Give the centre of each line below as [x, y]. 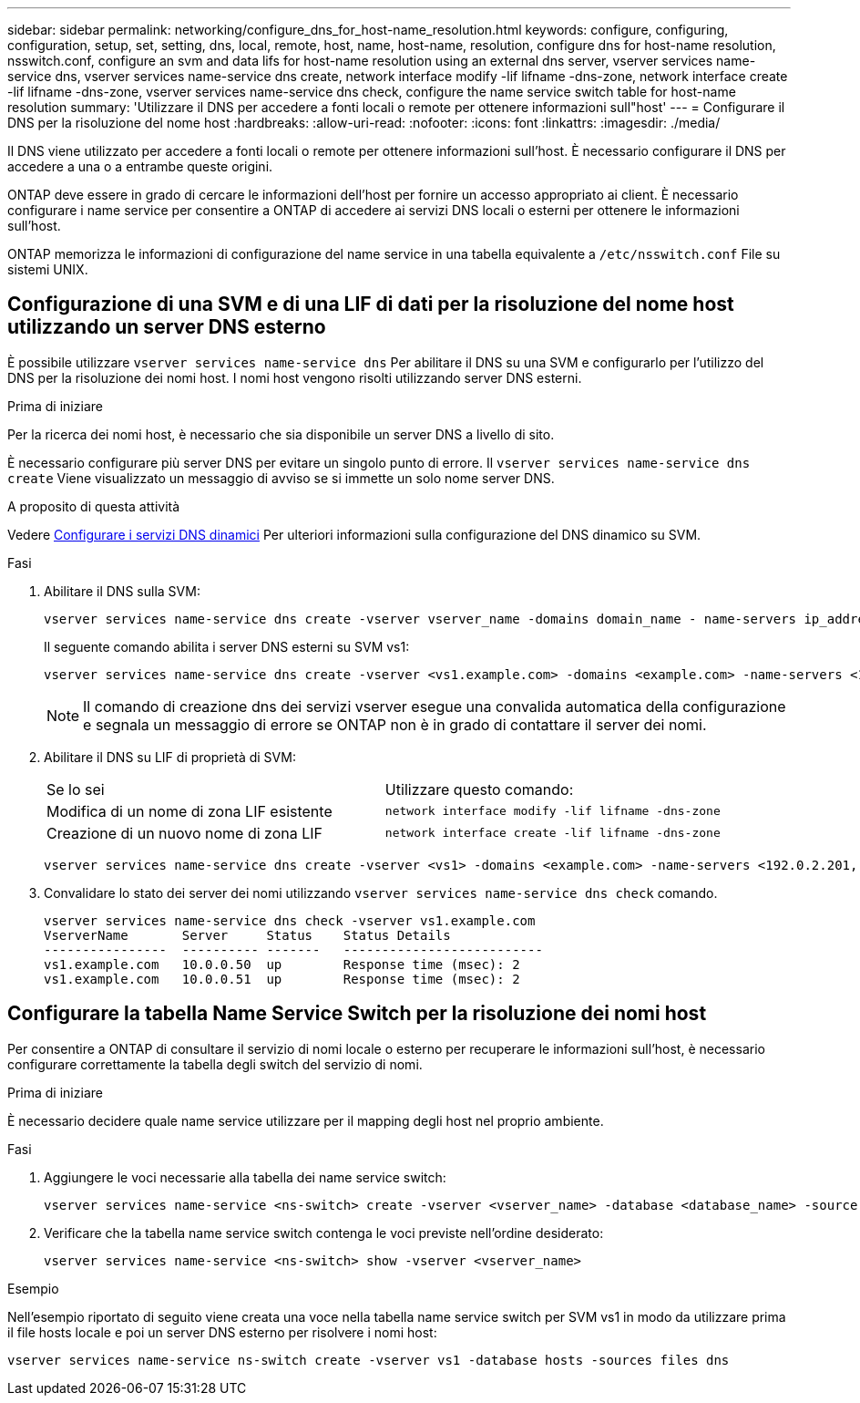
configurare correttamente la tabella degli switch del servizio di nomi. [215, 1064]
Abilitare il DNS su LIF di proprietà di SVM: [170, 757]
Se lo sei [76, 789]
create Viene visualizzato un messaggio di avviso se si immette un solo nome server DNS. [281, 478]
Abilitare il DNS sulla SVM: [122, 591]
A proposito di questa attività [94, 506]
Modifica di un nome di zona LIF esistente [189, 811]
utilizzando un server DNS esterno [167, 327]
